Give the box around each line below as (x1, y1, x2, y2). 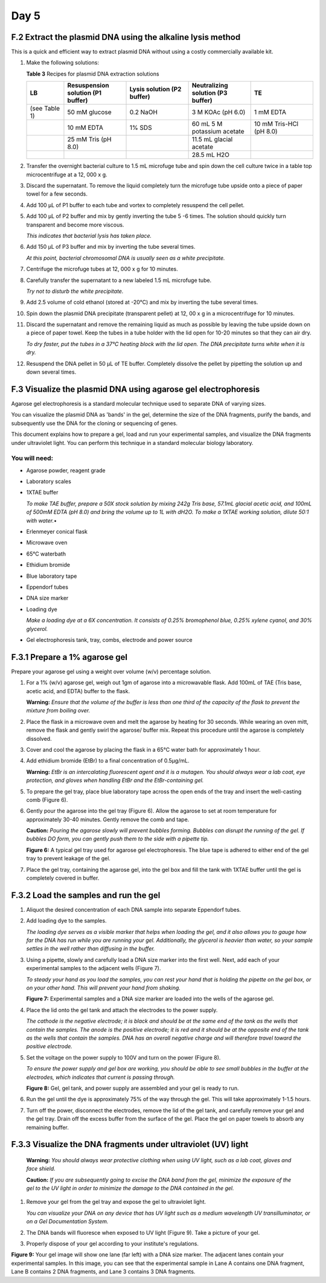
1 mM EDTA (254, 108, 287, 117)
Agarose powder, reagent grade (26, 467, 106, 474)
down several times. (26, 368, 77, 376)
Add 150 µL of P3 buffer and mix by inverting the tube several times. (26, 243, 196, 251)
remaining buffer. (26, 1124, 69, 1131)
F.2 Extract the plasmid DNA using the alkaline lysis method (11, 32, 241, 42)
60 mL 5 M (191, 120, 223, 128)
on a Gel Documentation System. (26, 1218, 109, 1225)
